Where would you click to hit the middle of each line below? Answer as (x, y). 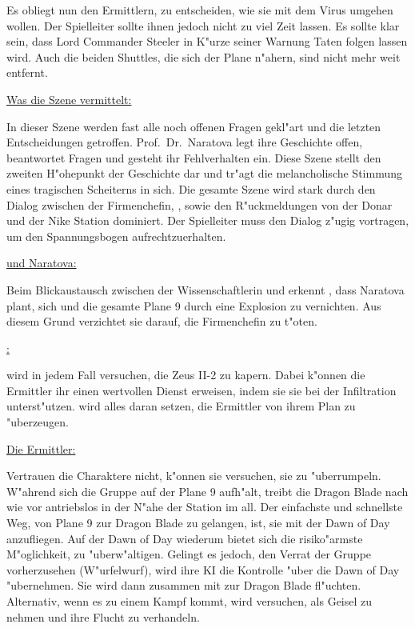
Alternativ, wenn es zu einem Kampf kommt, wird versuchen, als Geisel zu (190, 601)
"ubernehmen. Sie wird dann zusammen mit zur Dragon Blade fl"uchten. (184, 585)
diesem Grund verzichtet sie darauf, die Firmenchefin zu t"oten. (162, 321)
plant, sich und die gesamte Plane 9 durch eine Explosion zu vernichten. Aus (194, 305)
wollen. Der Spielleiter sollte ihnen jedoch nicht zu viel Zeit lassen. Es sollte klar (203, 25)
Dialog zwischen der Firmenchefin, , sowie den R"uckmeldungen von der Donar (200, 204)
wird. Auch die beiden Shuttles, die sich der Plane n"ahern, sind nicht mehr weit (204, 56)
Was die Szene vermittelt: (69, 99)
